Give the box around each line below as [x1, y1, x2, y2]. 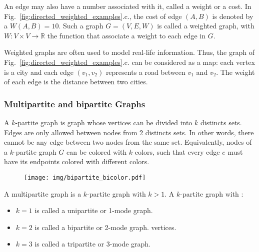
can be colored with [66, 146, 127, 157]
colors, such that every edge [134, 146, 220, 157]
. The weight [216, 66, 255, 77]
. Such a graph [58, 20, 103, 31]
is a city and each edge [4, 66, 73, 77]
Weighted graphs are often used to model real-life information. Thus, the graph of [4, 47, 254, 57]
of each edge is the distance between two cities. [4, 76, 148, 87]
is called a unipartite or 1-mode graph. [34, 205, 153, 216]
